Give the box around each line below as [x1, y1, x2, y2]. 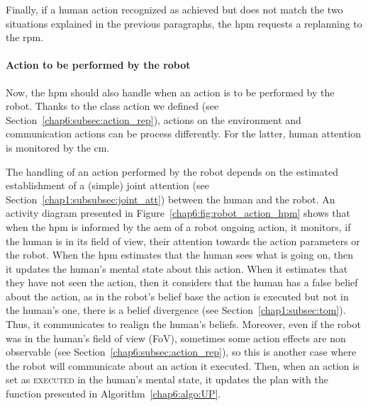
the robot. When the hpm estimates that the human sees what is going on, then [6, 247, 354, 262]
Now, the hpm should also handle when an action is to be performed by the [6, 84, 335, 99]
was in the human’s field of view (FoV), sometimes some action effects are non [6, 330, 346, 345]
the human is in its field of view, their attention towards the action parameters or [6, 233, 360, 248]
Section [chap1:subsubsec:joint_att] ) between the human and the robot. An [6, 191, 335, 206]
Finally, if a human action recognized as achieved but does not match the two [6, 2, 343, 16]
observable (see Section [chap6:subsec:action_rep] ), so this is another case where [6, 344, 357, 359]
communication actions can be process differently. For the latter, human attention [6, 126, 362, 141]
